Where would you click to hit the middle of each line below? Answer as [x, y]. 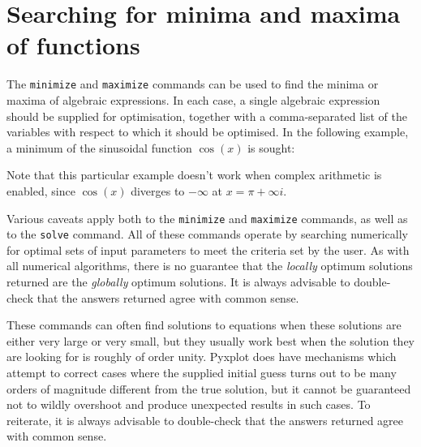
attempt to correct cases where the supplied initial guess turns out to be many [202, 372]
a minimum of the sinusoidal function [99, 147]
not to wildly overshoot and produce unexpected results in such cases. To [189, 404]
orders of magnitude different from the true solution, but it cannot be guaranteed [209, 388]
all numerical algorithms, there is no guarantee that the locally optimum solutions [210, 266]
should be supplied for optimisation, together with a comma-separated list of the [207, 116]
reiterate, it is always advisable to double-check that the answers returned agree [205, 420]
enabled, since [41, 190]
